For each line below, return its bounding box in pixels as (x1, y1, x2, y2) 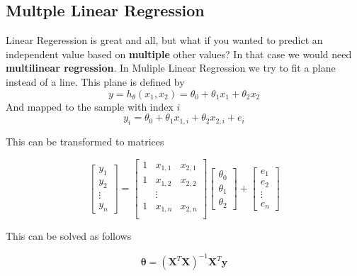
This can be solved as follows (6, 228, 132, 243)
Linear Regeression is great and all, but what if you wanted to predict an (6, 33, 323, 48)
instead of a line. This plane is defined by (6, 74, 185, 89)
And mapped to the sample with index (6, 99, 174, 114)
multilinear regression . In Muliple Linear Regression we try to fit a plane (6, 60, 336, 75)
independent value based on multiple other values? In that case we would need (6, 46, 352, 61)
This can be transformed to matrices (6, 133, 164, 148)
